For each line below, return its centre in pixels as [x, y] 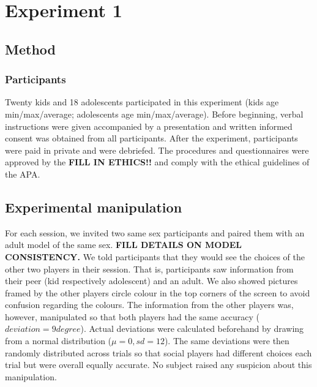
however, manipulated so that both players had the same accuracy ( [132, 316]
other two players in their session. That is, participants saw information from [149, 269]
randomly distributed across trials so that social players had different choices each [158, 352]
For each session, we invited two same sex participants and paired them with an [155, 232]
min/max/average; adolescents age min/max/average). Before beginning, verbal [154, 114]
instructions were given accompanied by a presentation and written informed [149, 126]
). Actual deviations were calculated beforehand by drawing [192, 329]
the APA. [23, 174]
